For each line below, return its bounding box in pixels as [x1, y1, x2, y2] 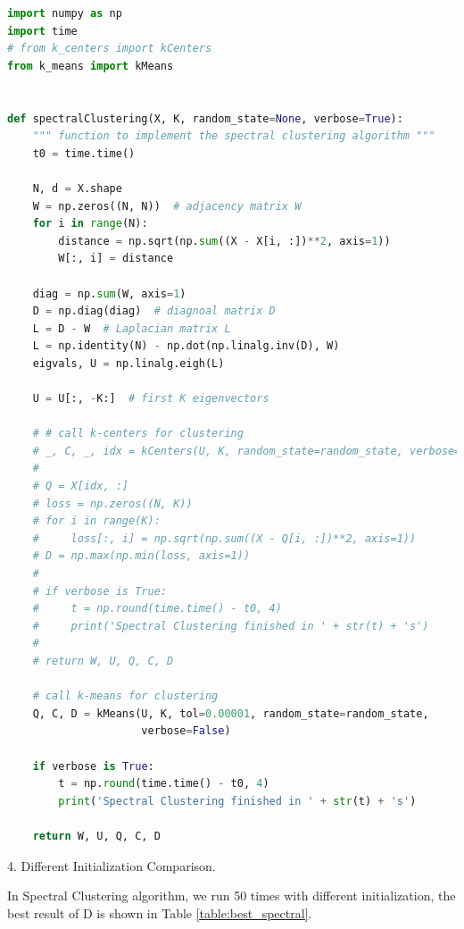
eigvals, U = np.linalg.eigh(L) [32, 356, 225, 370]
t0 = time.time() [32, 146, 136, 160]
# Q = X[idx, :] [32, 480, 129, 493]
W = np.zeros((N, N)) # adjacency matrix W [32, 199, 302, 213]
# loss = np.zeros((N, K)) [32, 497, 193, 510]
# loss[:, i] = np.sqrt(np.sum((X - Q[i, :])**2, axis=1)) [32, 531, 417, 545]
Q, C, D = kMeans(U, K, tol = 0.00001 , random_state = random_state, [32, 707, 429, 720]
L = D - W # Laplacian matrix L [32, 322, 231, 335]
